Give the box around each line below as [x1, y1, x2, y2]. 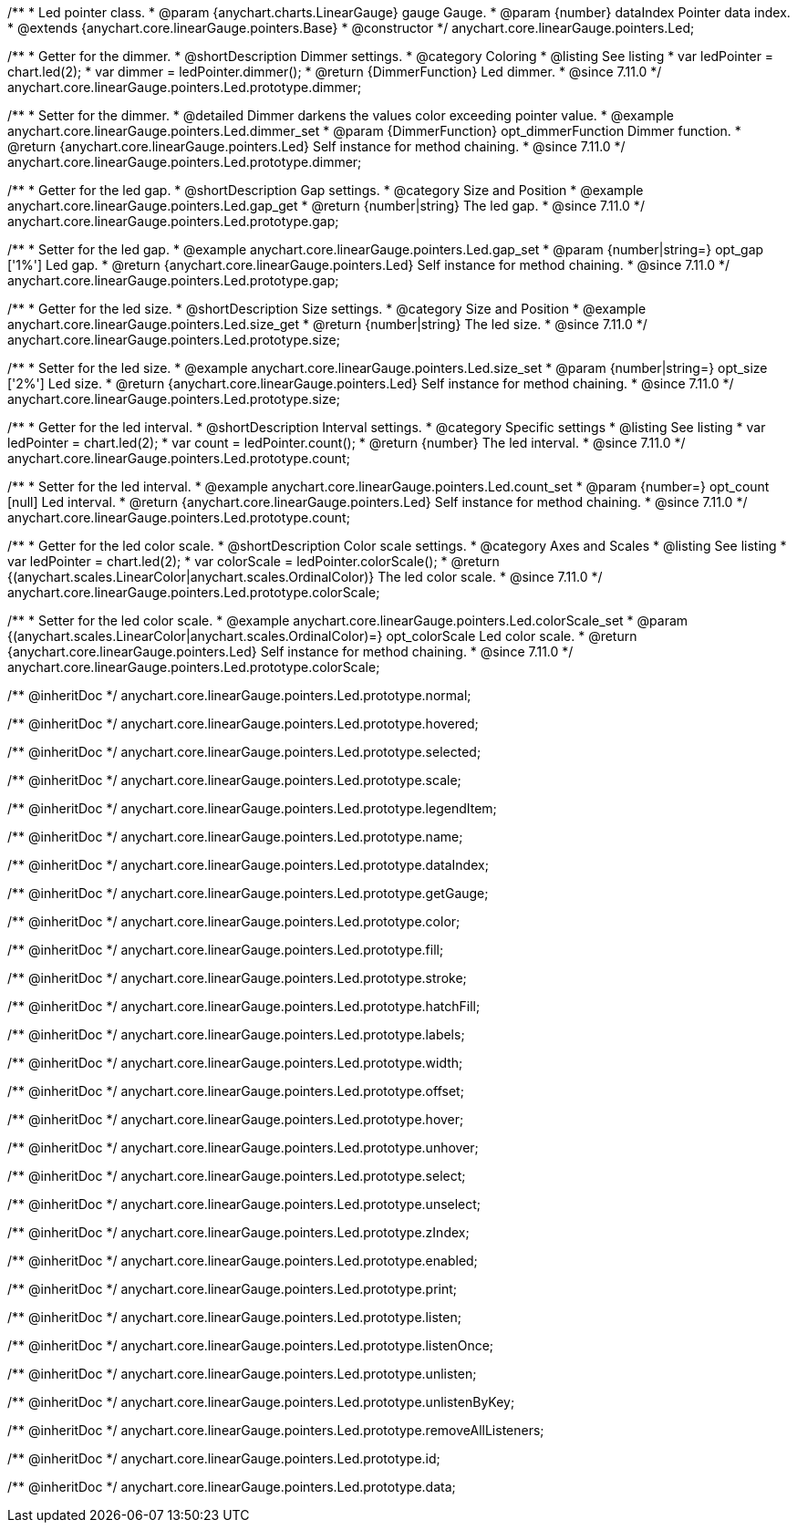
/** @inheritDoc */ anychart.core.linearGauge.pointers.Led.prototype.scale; [7, 772, 461, 788]
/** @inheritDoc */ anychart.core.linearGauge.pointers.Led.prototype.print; [7, 1281, 458, 1297]
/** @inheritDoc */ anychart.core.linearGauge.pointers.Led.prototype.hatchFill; [7, 998, 481, 1014]
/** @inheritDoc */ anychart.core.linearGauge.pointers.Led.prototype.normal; [7, 687, 471, 703]
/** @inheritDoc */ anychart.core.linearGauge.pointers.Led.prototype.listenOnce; [7, 1338, 494, 1353]
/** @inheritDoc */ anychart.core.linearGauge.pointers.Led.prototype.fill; [7, 942, 444, 957]
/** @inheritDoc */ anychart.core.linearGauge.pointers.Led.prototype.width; [7, 1055, 463, 1070]
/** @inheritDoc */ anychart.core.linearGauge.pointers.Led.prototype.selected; [7, 744, 481, 760]
